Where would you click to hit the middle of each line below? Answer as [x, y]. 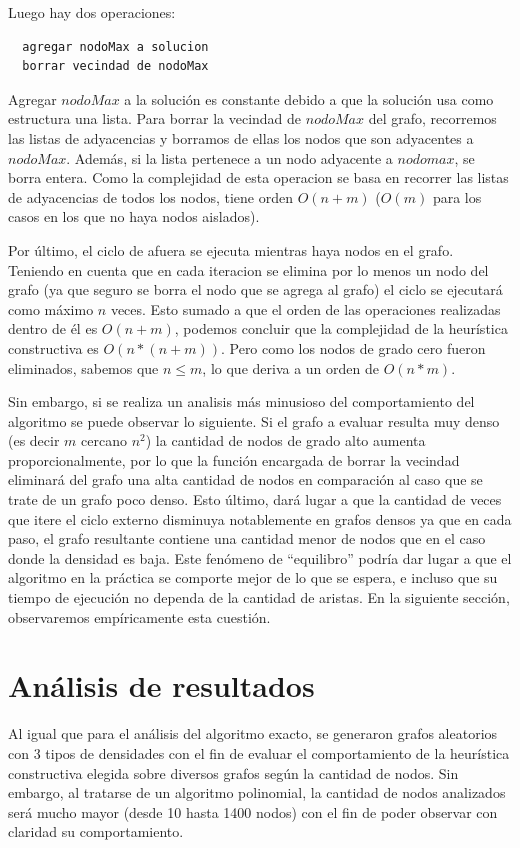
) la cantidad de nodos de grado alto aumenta [285, 440]
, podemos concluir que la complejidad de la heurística [341, 328]
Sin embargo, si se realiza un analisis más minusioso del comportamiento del [241, 401]
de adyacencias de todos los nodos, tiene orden [150, 196]
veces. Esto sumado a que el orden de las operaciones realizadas [305, 308]
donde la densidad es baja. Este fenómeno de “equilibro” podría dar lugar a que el [260, 557]
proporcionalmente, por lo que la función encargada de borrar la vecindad [234, 459]
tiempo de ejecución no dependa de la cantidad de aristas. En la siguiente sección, [259, 597]
